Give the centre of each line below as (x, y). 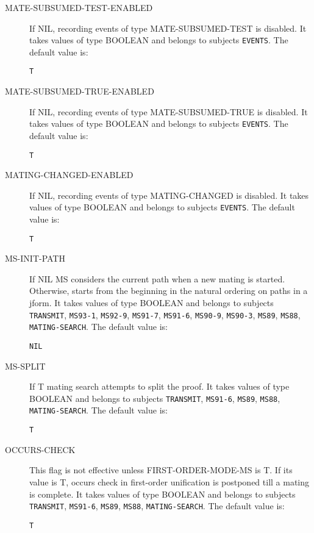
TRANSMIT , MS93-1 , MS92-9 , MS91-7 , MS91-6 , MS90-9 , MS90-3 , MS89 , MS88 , (165, 314)
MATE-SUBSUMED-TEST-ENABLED (79, 7)
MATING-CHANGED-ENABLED (69, 175)
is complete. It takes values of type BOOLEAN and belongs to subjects (162, 494)
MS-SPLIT (25, 366)
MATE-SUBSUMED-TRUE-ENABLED (80, 91)
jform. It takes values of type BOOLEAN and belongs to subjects (152, 303)
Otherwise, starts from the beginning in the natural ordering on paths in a (169, 291)
